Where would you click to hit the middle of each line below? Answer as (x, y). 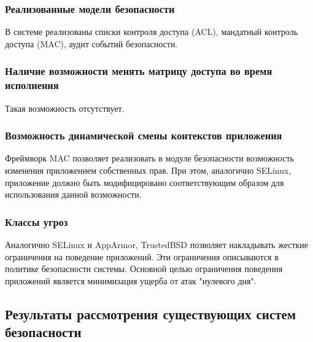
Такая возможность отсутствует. (65, 108)
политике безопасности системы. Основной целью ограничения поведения (144, 269)
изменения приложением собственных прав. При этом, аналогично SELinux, (148, 170)
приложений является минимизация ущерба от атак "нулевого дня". (131, 280)
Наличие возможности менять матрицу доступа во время (139, 71)
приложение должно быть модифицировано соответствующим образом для (145, 182)
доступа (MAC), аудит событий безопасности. (91, 43)
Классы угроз (37, 221)
